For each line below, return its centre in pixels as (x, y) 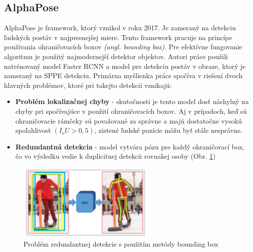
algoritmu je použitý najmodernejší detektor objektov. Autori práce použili (116, 56)
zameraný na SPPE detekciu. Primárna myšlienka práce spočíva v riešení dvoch (123, 75)
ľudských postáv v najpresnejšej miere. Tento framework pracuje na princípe (118, 37)
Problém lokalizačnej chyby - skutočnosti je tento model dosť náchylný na (132, 101)
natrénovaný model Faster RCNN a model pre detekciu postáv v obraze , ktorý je (125, 66)
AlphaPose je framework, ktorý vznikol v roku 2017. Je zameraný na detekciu (120, 28)
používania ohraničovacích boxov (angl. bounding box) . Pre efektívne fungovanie (123, 47)
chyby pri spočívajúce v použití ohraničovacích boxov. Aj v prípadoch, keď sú (131, 111)
